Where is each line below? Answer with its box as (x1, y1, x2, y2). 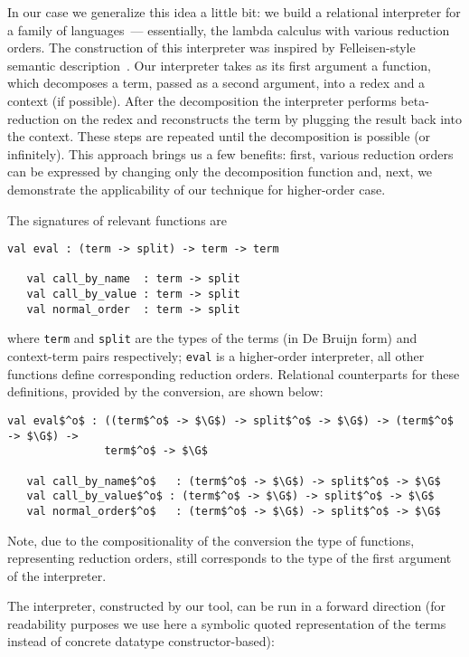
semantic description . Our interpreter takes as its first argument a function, (7, 55, 431, 74)
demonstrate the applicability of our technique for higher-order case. (7, 179, 386, 198)
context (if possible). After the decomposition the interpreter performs (7, 90, 397, 109)
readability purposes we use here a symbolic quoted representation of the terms (7, 614, 446, 633)
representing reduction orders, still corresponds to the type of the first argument (7, 548, 452, 567)
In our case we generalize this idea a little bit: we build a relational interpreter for (7, 3, 461, 21)
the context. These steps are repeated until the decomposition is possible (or (7, 127, 431, 146)
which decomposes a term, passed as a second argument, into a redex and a (7, 73, 426, 92)
